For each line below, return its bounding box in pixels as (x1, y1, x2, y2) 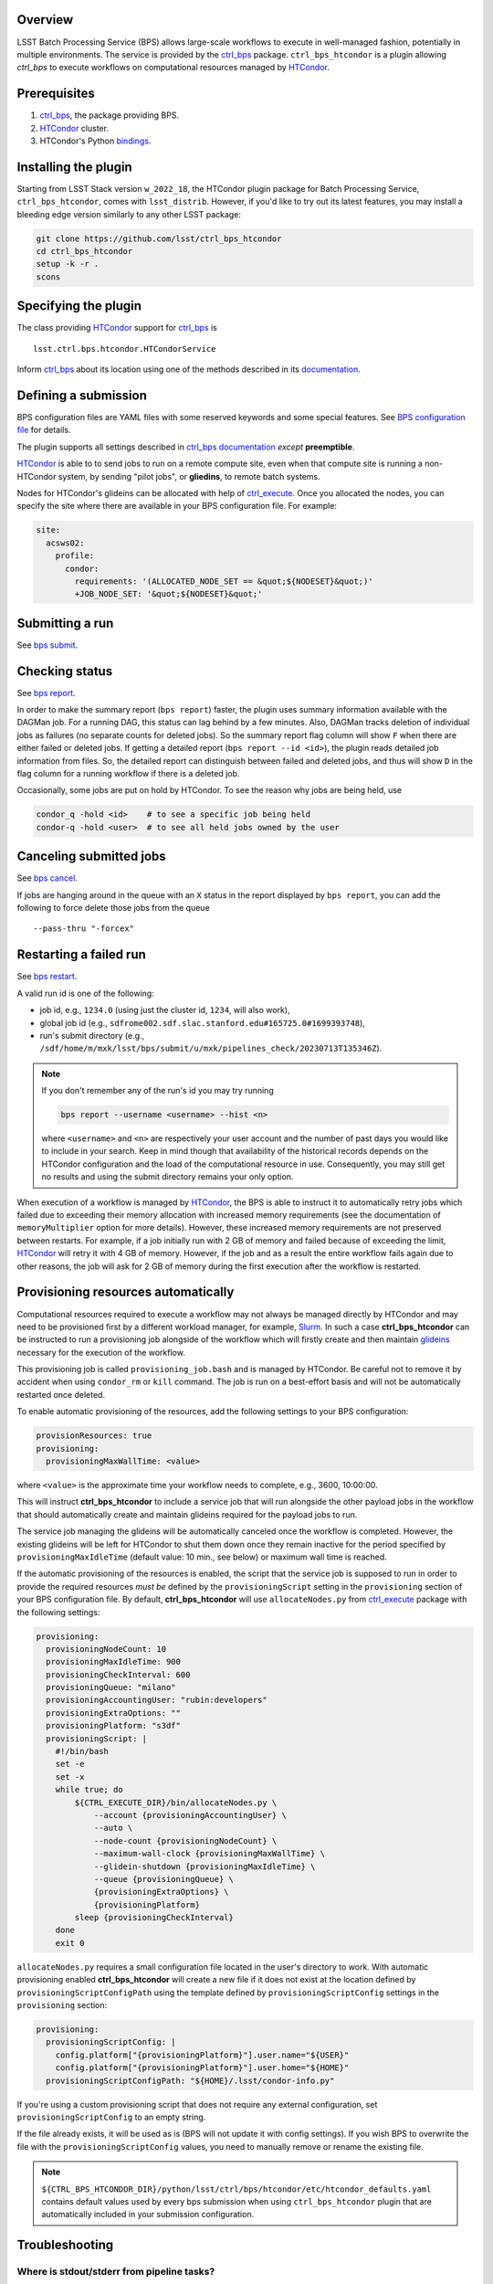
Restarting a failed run (16, 946, 146, 963)
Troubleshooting (16, 2237, 114, 2253)
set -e (55, 1759, 85, 1770)
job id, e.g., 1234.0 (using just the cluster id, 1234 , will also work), (39, 1005, 290, 1016)
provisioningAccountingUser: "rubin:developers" (46, 1695, 268, 1706)
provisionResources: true (36, 1431, 152, 1441)
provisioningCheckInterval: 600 (46, 1669, 191, 1680)
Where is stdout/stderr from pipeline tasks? (16, 2266, 215, 2279)
